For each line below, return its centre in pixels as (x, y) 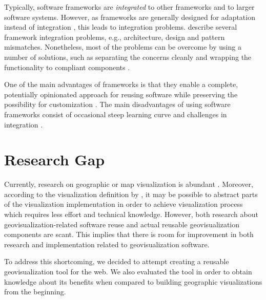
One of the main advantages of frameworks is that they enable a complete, (121, 84)
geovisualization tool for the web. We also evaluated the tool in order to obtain (128, 271)
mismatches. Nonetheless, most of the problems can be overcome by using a (123, 47)
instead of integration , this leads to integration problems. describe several (121, 27)
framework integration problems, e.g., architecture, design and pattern (115, 37)
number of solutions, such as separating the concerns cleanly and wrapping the (128, 57)
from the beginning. (35, 292)
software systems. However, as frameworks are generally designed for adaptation (130, 17)
